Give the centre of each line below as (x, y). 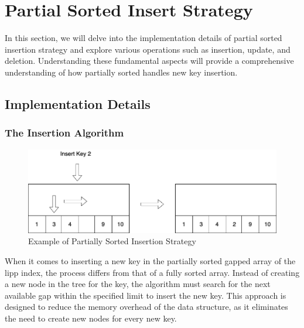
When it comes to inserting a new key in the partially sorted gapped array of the (150, 260)
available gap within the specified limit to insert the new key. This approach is (146, 295)
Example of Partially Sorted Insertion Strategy (112, 241)
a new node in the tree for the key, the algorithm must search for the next (138, 284)
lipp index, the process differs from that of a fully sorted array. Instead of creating (152, 272)
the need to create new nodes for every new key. (91, 318)
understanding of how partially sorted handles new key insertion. (121, 72)
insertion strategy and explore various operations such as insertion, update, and (148, 49)
